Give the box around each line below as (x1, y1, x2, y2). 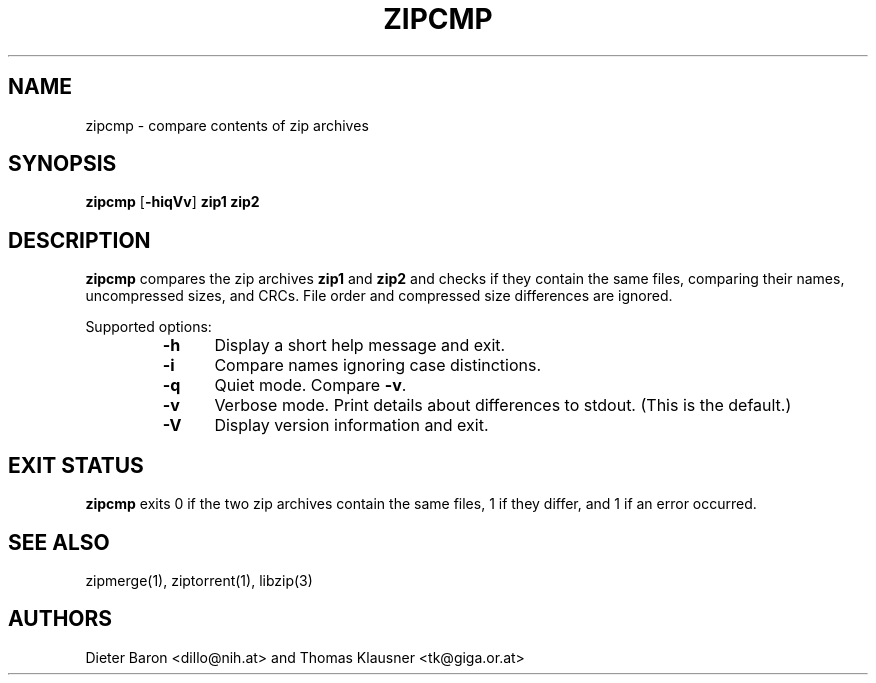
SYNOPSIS (8, 151, 117, 177)
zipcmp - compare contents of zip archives (85, 116, 369, 134)
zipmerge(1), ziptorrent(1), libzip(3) (85, 571, 313, 589)
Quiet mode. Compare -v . (214, 375, 407, 396)
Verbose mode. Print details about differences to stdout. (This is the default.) (214, 395, 792, 416)
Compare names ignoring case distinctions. (214, 355, 542, 376)
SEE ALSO (8, 529, 110, 555)
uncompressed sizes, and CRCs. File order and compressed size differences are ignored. (85, 287, 673, 305)
